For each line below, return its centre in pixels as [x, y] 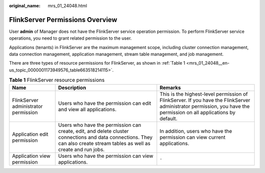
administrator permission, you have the [205, 106]
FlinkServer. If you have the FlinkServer [205, 100]
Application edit [30, 134]
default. [169, 119]
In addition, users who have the [196, 131]
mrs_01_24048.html [67, 6]
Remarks [170, 87]
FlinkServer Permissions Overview [63, 20]
